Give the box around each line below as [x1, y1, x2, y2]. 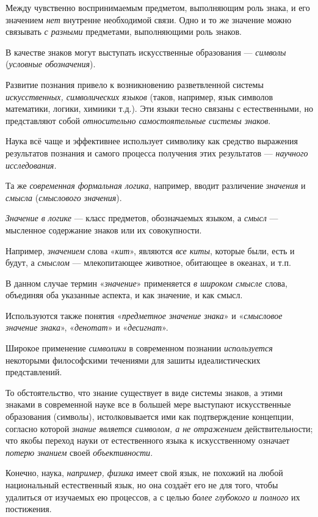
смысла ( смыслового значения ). [5, 191, 122, 204]
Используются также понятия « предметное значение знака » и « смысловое [5, 309, 283, 321]
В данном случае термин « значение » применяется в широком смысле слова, [5, 276, 287, 289]
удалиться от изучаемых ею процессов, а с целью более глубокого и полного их [5, 490, 300, 503]
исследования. [5, 158, 57, 171]
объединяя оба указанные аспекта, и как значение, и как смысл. [5, 288, 243, 301]
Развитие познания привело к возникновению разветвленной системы [5, 78, 264, 90]
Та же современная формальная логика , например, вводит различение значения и [5, 179, 306, 192]
